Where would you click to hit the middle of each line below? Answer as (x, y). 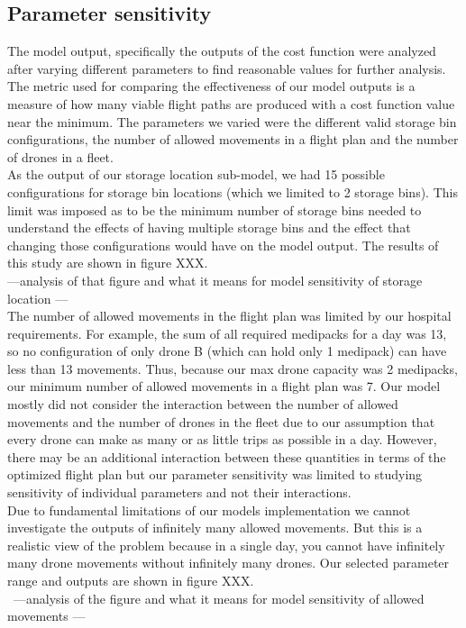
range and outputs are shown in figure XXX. (131, 581)
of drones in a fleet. (60, 156)
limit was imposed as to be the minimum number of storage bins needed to (215, 209)
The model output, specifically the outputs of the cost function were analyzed (222, 51)
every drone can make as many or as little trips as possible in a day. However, (222, 439)
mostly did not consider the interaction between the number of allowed (203, 404)
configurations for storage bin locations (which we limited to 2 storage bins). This (233, 191)
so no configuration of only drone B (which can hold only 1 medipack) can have (227, 351)
